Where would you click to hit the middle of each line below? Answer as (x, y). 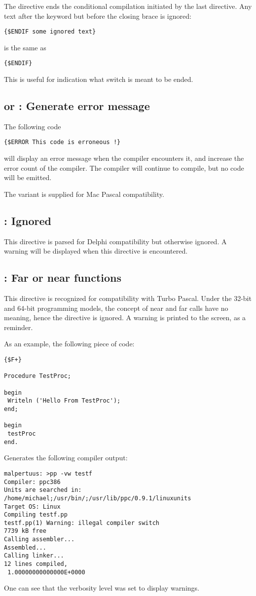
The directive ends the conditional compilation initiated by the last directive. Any (128, 6)
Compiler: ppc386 (32, 482)
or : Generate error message (77, 106)
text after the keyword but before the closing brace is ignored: (98, 16)
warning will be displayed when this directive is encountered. (96, 251)
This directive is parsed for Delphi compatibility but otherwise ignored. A (115, 241)
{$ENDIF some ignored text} (50, 32)
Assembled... (25, 547)
